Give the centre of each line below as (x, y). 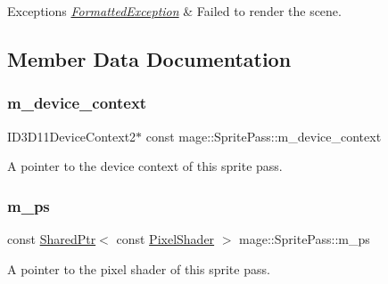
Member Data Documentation (149, 58)
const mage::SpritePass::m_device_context (264, 136)
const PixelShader (165, 239)
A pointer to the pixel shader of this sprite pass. (139, 268)
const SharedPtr (52, 239)
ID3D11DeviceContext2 (72, 136)
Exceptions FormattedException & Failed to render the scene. (174, 11)
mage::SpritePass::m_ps (305, 239)
